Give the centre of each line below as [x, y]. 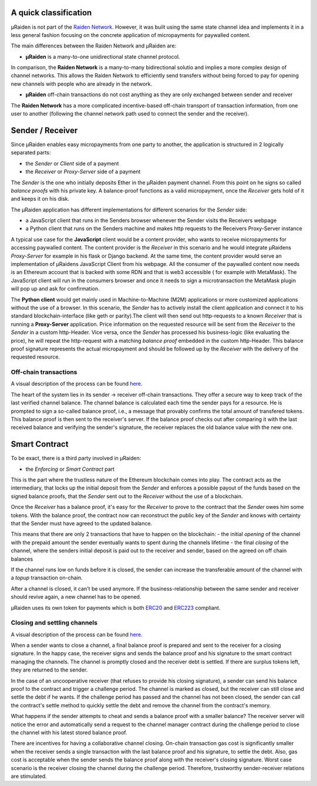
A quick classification [51, 13]
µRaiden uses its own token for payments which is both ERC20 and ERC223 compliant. [116, 608]
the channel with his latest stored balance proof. [69, 733]
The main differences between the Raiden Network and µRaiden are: [94, 46]
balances [22, 559]
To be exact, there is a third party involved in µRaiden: [76, 458]
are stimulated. [29, 776]
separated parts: [31, 153]
